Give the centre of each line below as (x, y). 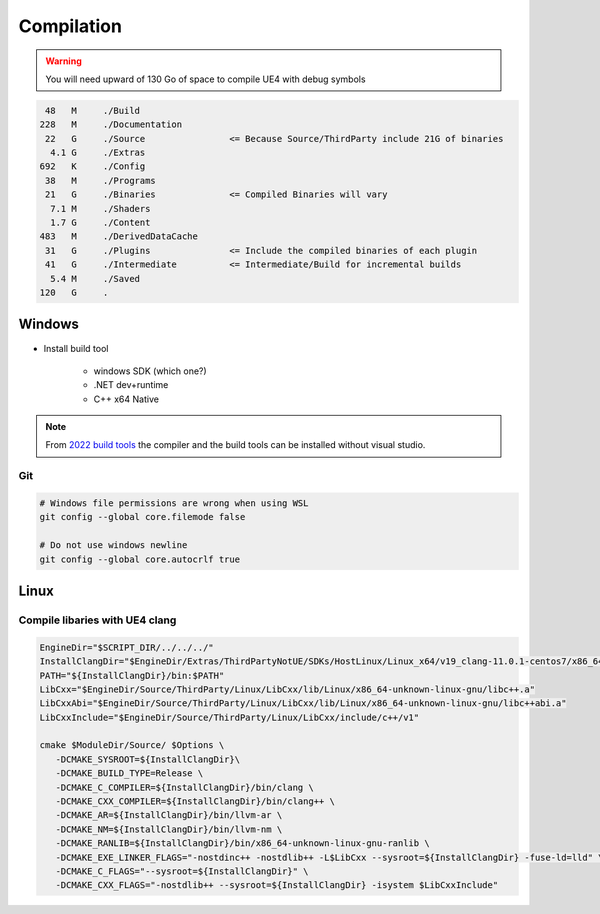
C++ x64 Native (126, 399)
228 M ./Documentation (111, 124)
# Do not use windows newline (113, 545)
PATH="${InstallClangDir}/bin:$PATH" (132, 675)
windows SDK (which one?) (150, 371)
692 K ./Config (92, 166)
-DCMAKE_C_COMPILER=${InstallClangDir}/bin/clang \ (184, 787)
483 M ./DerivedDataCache (119, 236)
